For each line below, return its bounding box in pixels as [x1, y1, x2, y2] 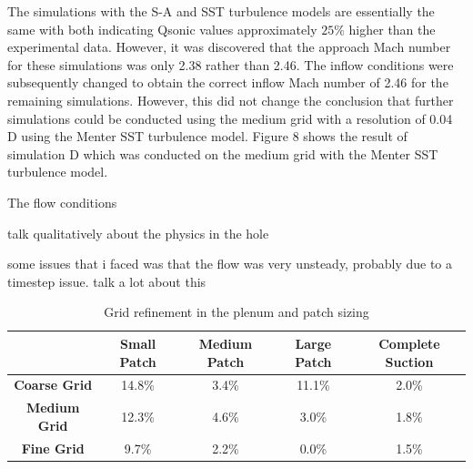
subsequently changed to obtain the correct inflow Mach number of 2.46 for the [7, 73, 448, 92]
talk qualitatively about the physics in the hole [7, 223, 269, 242]
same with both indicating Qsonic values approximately [7, 19, 317, 38]
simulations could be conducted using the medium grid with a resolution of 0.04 [7, 108, 453, 127]
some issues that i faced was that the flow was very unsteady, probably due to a [7, 254, 453, 273]
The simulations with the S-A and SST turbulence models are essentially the [7, 2, 435, 20]
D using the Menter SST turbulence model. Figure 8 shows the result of [7, 127, 408, 146]
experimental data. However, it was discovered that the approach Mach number [7, 37, 451, 56]
